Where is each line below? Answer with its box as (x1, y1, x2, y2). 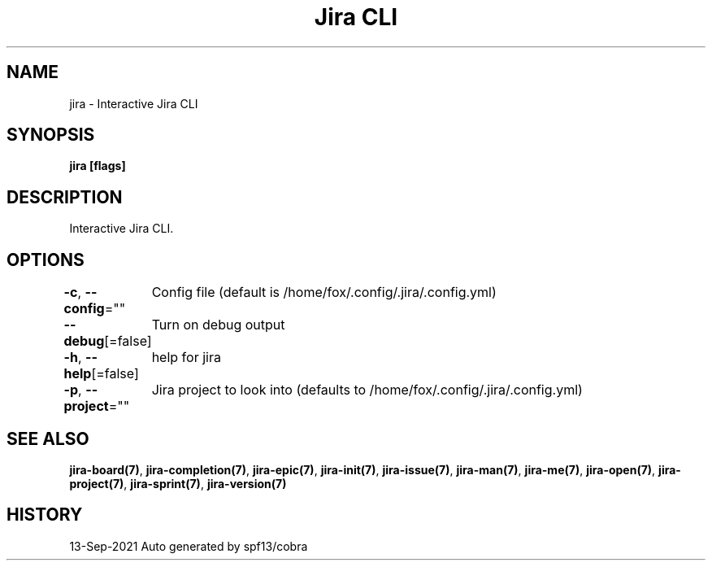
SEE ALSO (7, 428, 89, 449)
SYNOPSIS (7, 124, 95, 146)
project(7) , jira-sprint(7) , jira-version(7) (69, 476, 287, 491)
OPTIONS (7, 249, 85, 270)
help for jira (151, 349, 221, 366)
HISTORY (7, 504, 83, 526)
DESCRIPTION (7, 186, 123, 207)
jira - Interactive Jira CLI (69, 96, 198, 111)
